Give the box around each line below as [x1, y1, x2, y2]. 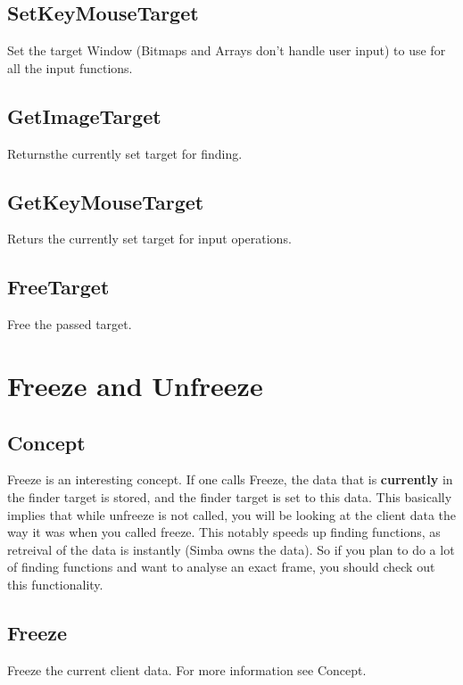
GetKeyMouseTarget [7, 187, 204, 215]
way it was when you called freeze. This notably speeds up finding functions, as [7, 523, 441, 541]
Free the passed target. [7, 315, 132, 334]
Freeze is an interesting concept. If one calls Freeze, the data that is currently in [7, 470, 453, 489]
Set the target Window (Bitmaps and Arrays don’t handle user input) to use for [7, 41, 446, 60]
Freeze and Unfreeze [7, 367, 263, 403]
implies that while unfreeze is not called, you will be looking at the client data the [7, 505, 457, 524]
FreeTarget [7, 273, 110, 301]
